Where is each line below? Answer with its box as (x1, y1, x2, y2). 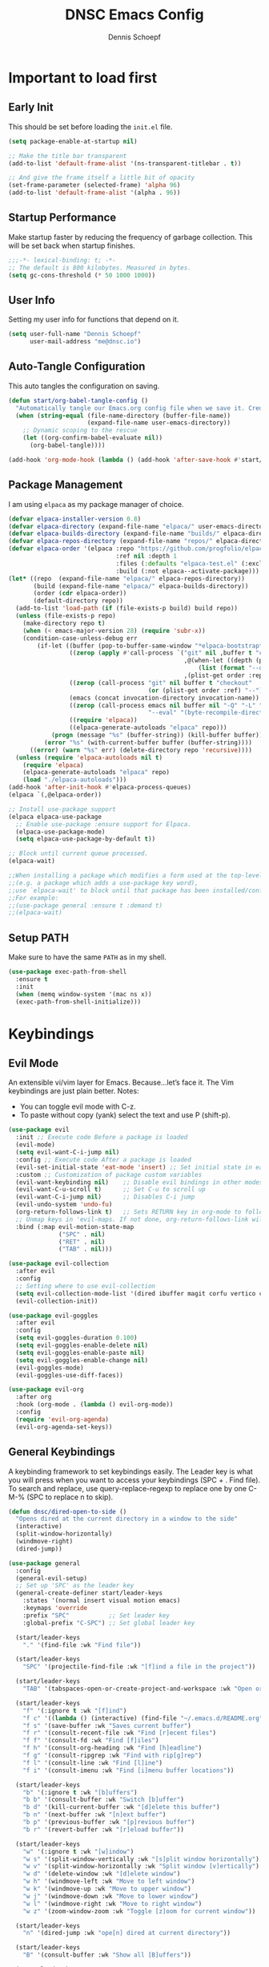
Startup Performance (8, 211, 117, 225)
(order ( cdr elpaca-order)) (33, 590, 127, 598)
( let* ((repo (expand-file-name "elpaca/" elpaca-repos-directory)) (8, 574, 246, 582)
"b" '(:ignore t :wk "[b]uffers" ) (22, 1788, 138, 1796)
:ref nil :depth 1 (115, 552, 178, 560)
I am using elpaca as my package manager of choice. (8, 499, 184, 509)
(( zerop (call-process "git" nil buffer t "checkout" (69, 679, 252, 687)
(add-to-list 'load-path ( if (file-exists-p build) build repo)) (15, 604, 239, 613)
